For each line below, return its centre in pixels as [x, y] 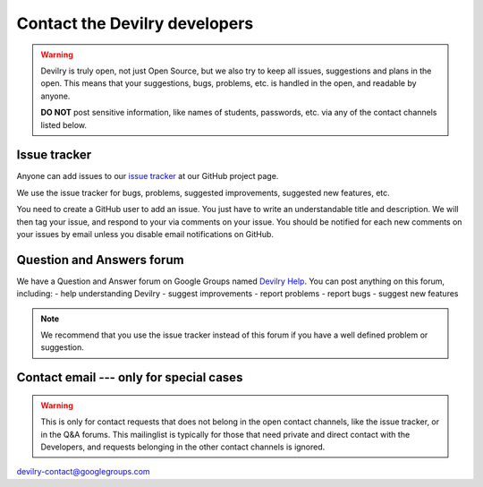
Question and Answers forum [100, 260]
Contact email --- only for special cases [130, 377]
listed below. [64, 124]
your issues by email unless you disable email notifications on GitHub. [145, 234]
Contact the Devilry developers [135, 23]
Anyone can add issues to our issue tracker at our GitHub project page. [148, 176]
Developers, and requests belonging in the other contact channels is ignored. [183, 447]
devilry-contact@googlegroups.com [84, 472]
